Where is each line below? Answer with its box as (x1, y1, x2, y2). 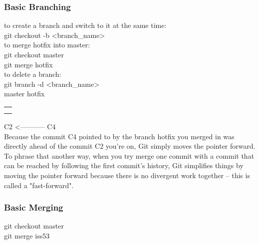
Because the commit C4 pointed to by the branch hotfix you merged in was (4, 131, 235, 141)
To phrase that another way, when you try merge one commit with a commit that (4, 150, 255, 161)
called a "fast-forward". (4, 180, 74, 190)
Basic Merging (4, 201, 63, 214)
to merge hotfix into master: (4, 39, 90, 50)
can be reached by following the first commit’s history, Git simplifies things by (4, 160, 244, 171)
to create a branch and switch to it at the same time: (4, 20, 167, 30)
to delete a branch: (4, 69, 61, 79)
